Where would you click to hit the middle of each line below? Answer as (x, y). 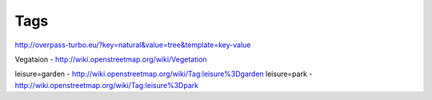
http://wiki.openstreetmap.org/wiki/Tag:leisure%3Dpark (107, 85)
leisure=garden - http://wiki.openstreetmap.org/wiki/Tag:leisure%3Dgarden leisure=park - (164, 74)
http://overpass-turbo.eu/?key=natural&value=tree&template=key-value (133, 45)
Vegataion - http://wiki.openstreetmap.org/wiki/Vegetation (111, 59)
